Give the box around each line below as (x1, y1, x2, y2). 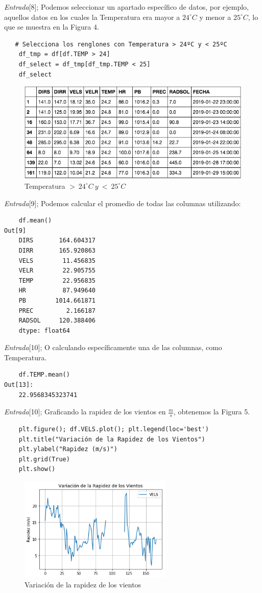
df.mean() (18, 217, 52, 225)
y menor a (199, 11, 231, 22)
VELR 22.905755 (18, 267, 96, 275)
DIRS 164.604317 (18, 237, 96, 244)
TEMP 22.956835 (18, 277, 96, 284)
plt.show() (18, 465, 56, 473)
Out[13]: (4, 381, 34, 389)
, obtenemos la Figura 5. (173, 406, 250, 417)
